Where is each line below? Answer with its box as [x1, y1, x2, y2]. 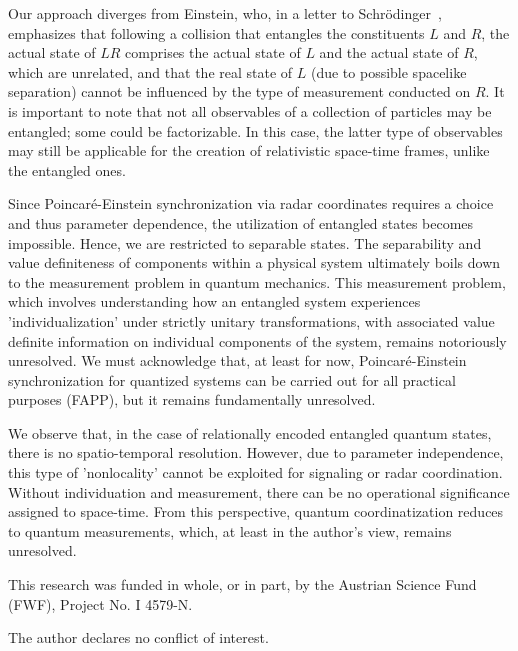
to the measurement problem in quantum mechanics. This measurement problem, [8, 271, 506, 292]
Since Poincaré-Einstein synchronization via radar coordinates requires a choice [8, 193, 494, 214]
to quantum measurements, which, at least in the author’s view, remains [8, 520, 452, 541]
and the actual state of [319, 42, 459, 63]
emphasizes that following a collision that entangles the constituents [8, 22, 425, 43]
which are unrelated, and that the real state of [8, 61, 293, 82]
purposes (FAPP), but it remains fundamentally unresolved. [8, 389, 376, 410]
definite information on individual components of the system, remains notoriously [8, 330, 507, 351]
